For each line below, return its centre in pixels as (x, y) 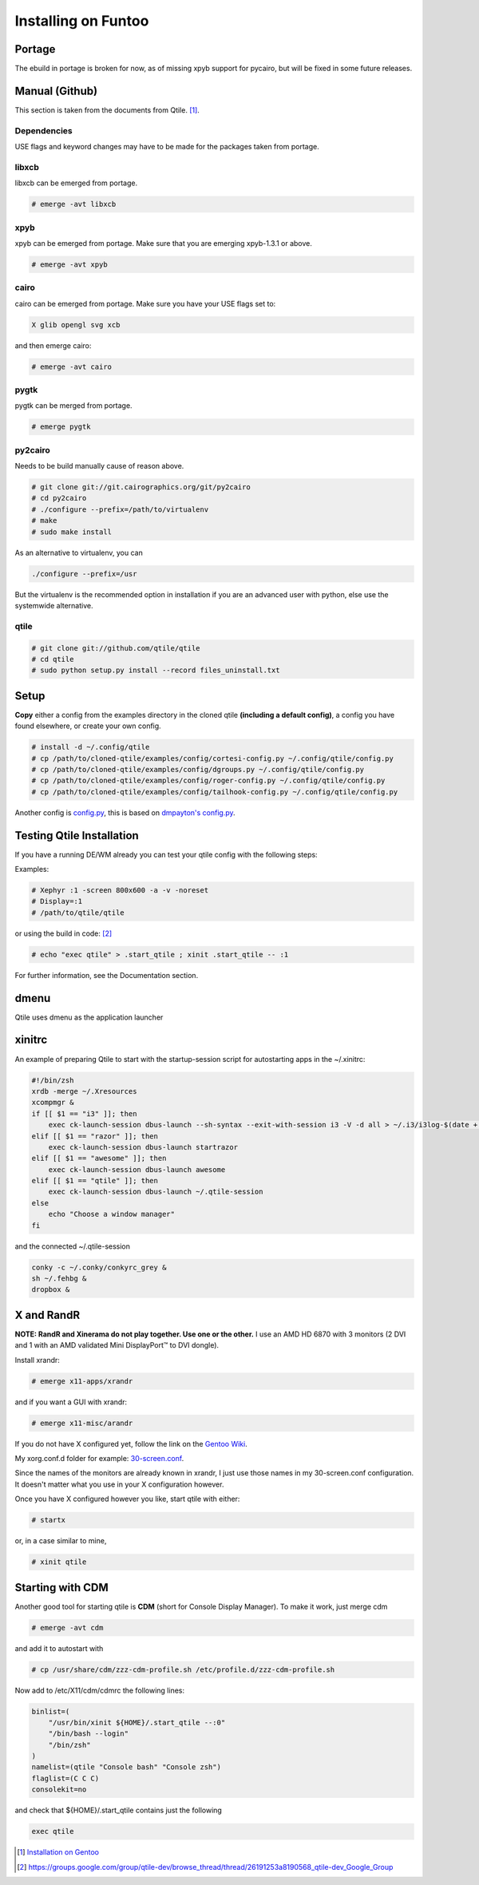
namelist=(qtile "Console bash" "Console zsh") (126, 1767)
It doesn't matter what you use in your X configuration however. (119, 1484)
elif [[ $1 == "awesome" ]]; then (99, 1158)
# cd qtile (53, 659)
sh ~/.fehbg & (59, 1278)
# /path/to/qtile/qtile (78, 913)
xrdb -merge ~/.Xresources (84, 1091)
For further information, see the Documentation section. (107, 975)
